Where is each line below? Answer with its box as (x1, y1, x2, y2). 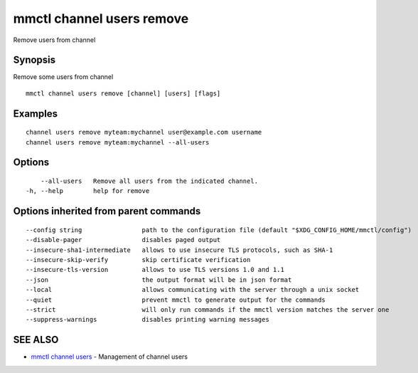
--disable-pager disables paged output (26, 236, 221, 244)
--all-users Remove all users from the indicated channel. (40, 177, 259, 185)
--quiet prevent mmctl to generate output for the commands (26, 295, 326, 304)
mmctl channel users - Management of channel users (31, 352, 188, 361)
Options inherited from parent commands (13, 205, 201, 217)
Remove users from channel (13, 36, 96, 44)
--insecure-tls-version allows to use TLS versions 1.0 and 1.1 (26, 266, 284, 274)
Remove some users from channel (13, 73, 114, 81)
